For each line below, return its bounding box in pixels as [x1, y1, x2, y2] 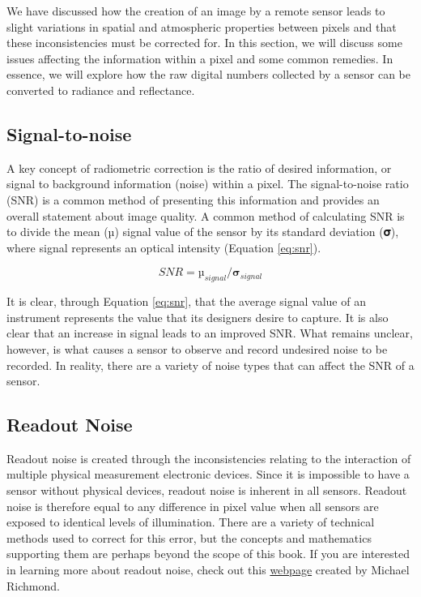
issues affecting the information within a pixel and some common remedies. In [6, 49, 393, 67]
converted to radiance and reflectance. [6, 81, 195, 98]
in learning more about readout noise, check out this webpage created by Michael [6, 561, 410, 578]
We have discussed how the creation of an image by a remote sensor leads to [6, 2, 385, 19]
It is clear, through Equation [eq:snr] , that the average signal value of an [6, 293, 366, 310]
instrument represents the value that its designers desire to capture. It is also [6, 308, 389, 325]
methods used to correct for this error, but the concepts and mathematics [6, 529, 372, 546]
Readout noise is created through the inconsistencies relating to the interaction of [6, 449, 411, 466]
